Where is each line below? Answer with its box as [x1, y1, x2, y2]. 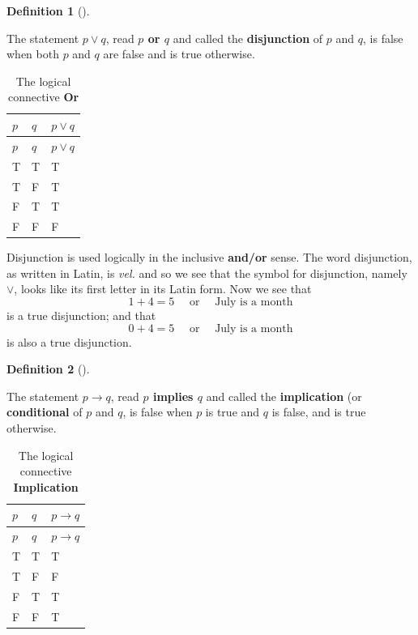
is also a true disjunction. [6, 333, 132, 350]
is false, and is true [271, 403, 366, 420]
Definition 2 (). [6, 360, 90, 377]
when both [6, 45, 59, 62]
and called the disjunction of [173, 29, 323, 46]
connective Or [7, 88, 79, 105]
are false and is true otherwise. [103, 45, 255, 62]
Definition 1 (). [6, 2, 90, 19]
